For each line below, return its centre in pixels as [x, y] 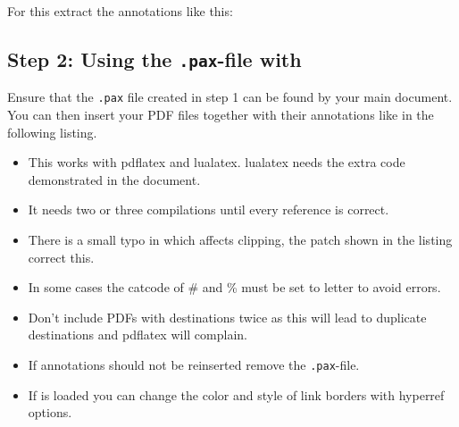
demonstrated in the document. [114, 179]
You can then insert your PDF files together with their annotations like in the [221, 115]
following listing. [52, 132]
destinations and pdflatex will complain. [138, 335]
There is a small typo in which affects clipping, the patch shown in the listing [240, 239]
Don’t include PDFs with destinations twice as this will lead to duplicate [227, 317]
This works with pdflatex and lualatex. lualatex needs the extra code [217, 162]
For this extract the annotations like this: [120, 11]
